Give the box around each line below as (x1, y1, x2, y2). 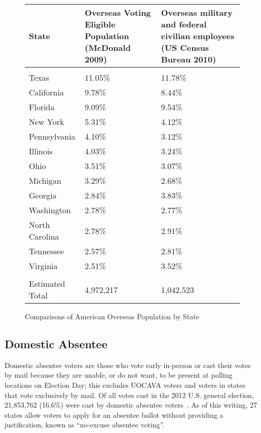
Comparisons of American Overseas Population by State (25, 311, 200, 321)
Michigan (29, 175, 62, 186)
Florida (29, 101, 55, 113)
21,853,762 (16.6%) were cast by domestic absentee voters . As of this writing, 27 (5, 399, 257, 410)
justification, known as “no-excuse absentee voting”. (5, 419, 165, 430)
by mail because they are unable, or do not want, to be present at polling (5, 370, 233, 380)
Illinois (29, 145, 53, 157)
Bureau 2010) (161, 53, 216, 65)
